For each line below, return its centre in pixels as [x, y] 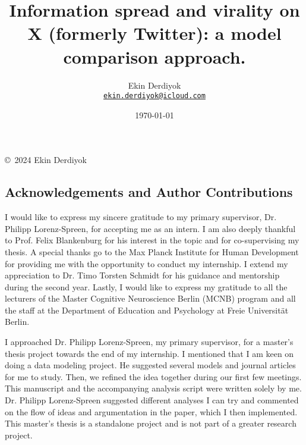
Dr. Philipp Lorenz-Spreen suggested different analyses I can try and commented [152, 400]
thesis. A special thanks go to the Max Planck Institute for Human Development [152, 251]
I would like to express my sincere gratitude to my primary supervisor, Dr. [141, 217]
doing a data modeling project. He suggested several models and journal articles [150, 365]
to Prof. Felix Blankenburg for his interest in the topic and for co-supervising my [152, 240]
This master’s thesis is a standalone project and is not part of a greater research [151, 423]
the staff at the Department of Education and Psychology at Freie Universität [147, 310]
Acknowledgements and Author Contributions [149, 192]
